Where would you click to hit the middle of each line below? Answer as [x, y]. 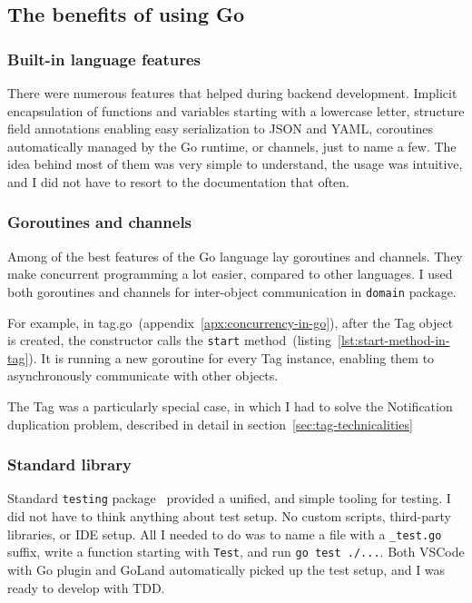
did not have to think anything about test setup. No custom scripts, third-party [229, 516]
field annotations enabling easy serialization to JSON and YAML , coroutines [221, 129]
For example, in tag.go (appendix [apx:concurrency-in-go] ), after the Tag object [231, 322]
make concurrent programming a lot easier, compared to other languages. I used [230, 274]
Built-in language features [104, 59]
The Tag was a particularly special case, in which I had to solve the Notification [230, 406]
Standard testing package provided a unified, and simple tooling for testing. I [229, 498]
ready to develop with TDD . [86, 587]
